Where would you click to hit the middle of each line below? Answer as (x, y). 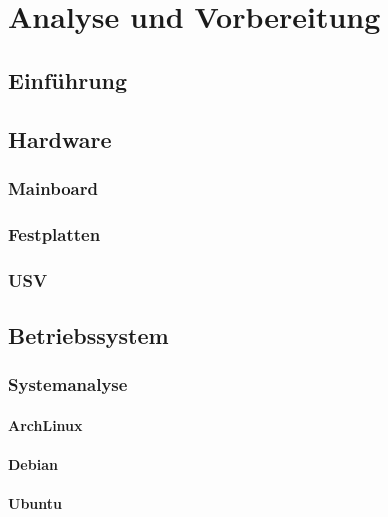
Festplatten (54, 233)
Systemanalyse (68, 384)
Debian (33, 463)
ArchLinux (45, 424)
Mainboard (53, 187)
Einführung (68, 79)
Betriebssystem (88, 334)
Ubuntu (35, 503)
